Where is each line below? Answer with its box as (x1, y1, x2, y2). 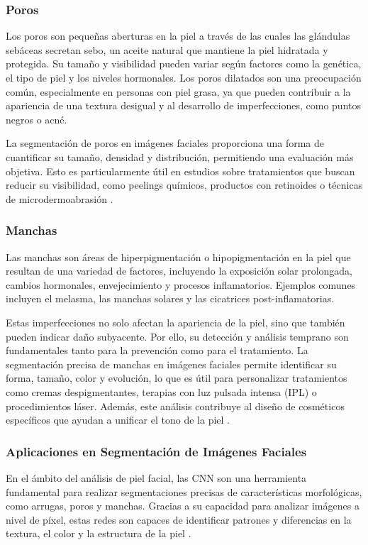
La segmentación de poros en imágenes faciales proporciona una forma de (6, 136, 325, 150)
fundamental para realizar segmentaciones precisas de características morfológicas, (6, 484, 362, 499)
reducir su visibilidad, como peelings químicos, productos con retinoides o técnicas (6, 177, 363, 192)
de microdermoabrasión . (6, 191, 113, 206)
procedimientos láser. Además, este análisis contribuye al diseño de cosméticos (6, 398, 345, 413)
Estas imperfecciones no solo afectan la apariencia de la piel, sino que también (6, 314, 345, 329)
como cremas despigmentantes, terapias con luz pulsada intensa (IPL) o (6, 384, 317, 399)
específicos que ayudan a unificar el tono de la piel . (6, 412, 230, 427)
